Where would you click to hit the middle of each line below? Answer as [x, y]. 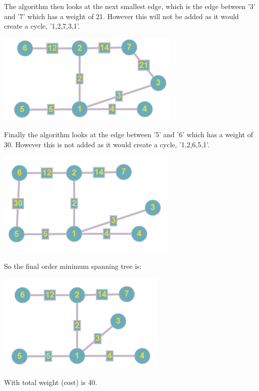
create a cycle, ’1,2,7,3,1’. [42, 26]
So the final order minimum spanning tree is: [73, 266]
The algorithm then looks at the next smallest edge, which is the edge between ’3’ [130, 6]
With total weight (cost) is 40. [51, 382]
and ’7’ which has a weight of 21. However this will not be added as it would [121, 16]
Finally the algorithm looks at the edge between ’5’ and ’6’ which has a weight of [128, 134]
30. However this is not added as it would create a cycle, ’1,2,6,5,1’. [107, 144]
